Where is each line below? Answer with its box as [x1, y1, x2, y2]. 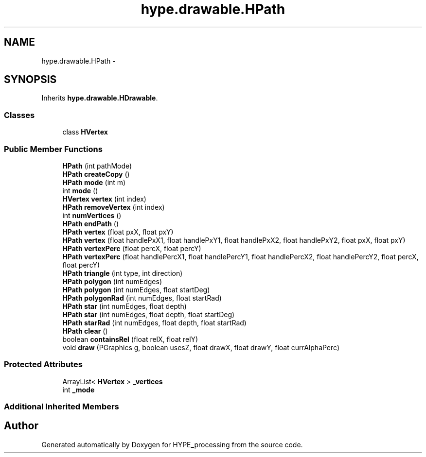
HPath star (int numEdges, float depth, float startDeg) [62, 310, 235, 319]
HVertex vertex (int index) [62, 194, 146, 203]
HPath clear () [62, 326, 108, 335]
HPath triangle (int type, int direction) [62, 269, 183, 277]
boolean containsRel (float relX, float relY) [62, 335, 198, 343]
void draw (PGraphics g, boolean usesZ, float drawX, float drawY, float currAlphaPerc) [62, 343, 340, 352]
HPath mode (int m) [62, 178, 126, 186]
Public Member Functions [4, 144, 103, 154]
